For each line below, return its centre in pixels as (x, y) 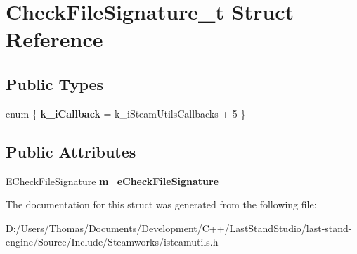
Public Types (55, 83)
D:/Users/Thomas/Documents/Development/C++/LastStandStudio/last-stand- (179, 228)
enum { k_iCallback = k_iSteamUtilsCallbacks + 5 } (126, 113)
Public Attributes (71, 151)
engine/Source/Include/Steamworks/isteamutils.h (112, 242)
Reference (54, 39)
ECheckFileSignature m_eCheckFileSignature (112, 180)
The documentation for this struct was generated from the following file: (161, 204)
